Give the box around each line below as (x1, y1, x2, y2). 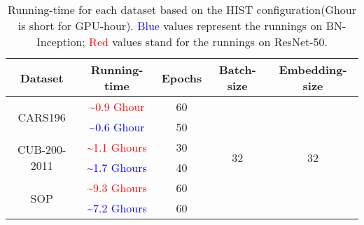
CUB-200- (17, 141, 66, 157)
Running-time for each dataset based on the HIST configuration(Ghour (7, 1, 357, 17)
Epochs (161, 69, 202, 86)
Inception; (36, 34, 85, 50)
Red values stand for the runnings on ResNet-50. (89, 34, 328, 50)
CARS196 (17, 108, 66, 125)
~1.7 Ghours (87, 159, 147, 175)
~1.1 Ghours (87, 139, 147, 155)
